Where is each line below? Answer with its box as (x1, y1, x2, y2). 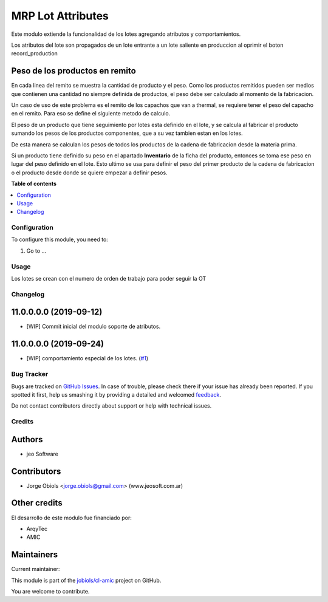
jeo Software (26, 450, 59, 457)
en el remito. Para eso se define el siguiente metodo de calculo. (11, 110, 171, 117)
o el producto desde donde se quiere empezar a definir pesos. (11, 169, 168, 176)
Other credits (11, 498, 63, 508)
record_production (11, 50, 58, 57)
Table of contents (11, 180, 57, 188)
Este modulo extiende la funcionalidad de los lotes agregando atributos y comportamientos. (11, 30, 241, 38)
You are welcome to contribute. (11, 588, 90, 595)
